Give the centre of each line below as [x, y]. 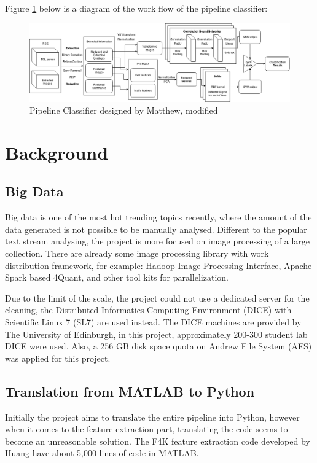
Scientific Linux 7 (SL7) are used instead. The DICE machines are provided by [153, 322]
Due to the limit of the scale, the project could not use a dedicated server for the [157, 298]
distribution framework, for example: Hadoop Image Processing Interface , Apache [158, 265]
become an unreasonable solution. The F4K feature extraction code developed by [158, 441]
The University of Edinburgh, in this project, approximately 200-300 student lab [156, 334]
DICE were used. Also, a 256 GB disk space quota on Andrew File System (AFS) [158, 346]
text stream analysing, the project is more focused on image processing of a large [158, 241]
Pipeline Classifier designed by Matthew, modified [124, 110]
